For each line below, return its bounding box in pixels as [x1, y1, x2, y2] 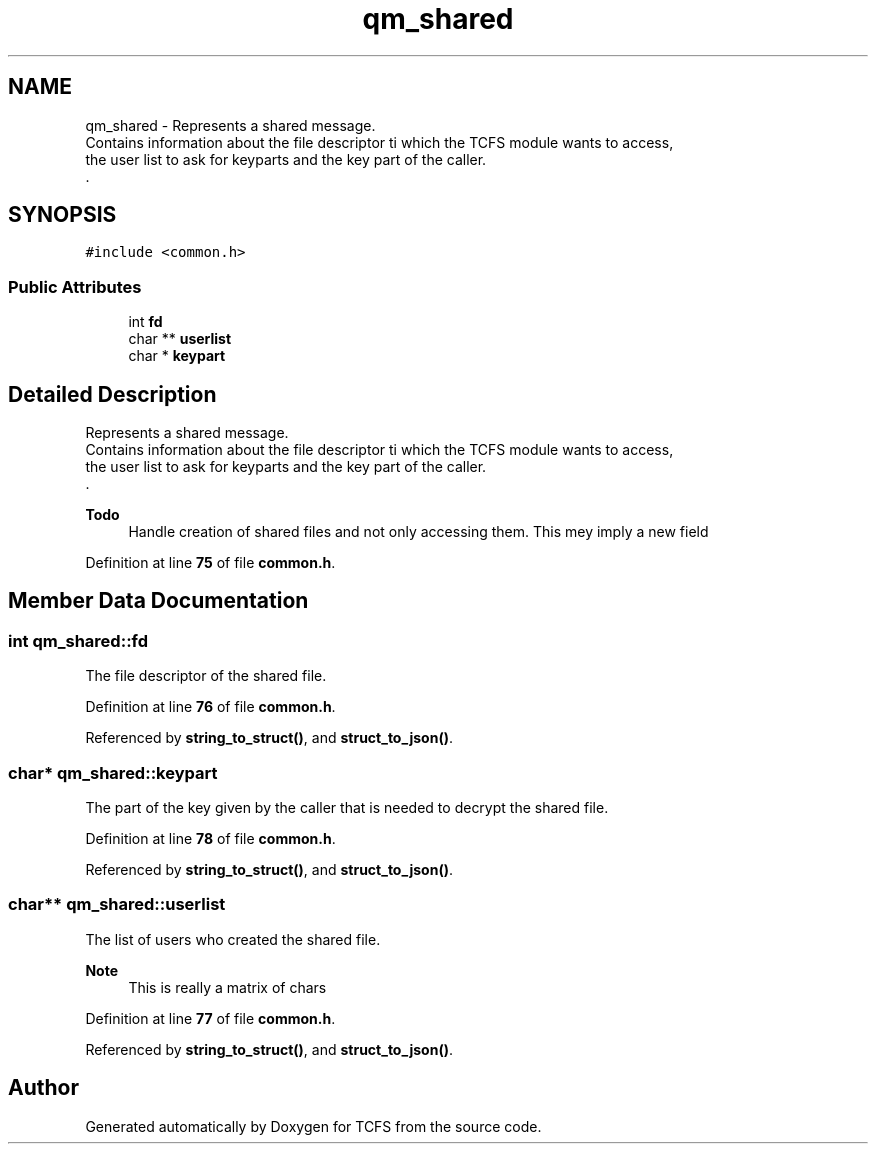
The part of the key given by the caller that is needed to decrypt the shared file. [85, 799, 609, 816]
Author [8, 1075, 79, 1101]
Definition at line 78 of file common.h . [85, 830, 336, 847]
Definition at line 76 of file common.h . [85, 698, 336, 716]
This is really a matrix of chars [128, 978, 327, 996]
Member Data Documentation [8, 588, 309, 614]
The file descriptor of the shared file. [85, 667, 327, 685]
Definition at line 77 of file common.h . [85, 1009, 336, 1027]
